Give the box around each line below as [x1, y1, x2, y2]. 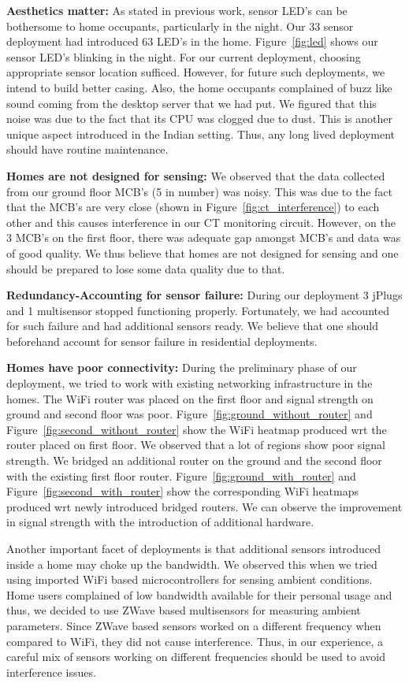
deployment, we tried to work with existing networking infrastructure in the [6, 375, 373, 392]
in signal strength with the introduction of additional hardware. [6, 514, 314, 530]
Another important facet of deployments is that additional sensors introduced [6, 540, 381, 556]
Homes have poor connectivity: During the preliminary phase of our [6, 359, 357, 376]
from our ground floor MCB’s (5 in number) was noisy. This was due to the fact [6, 183, 392, 199]
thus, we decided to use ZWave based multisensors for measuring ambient [6, 602, 361, 618]
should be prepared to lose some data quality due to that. [6, 260, 285, 277]
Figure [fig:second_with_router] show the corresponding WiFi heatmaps [6, 483, 359, 499]
